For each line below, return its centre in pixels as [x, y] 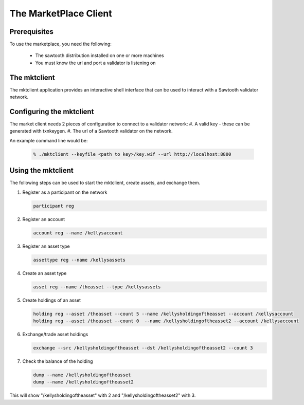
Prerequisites [31, 32]
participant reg [54, 206]
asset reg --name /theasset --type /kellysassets [97, 287]
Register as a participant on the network [65, 192]
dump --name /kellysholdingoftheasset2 [83, 382]
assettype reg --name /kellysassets [79, 260]
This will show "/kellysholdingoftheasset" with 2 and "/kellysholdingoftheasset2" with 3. [103, 395]
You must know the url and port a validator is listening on [95, 63]
